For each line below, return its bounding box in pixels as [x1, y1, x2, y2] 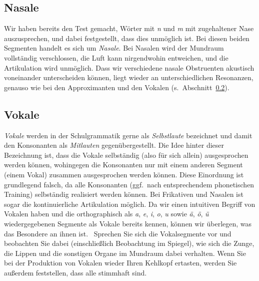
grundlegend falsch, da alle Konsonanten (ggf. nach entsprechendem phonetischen [4, 179, 254, 189]
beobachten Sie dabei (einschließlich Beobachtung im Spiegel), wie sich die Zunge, [4, 238, 254, 248]
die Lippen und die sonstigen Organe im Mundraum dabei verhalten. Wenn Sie [4, 247, 246, 258]
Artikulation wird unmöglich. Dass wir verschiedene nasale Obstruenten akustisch [4, 62, 254, 73]
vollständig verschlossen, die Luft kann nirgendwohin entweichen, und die [4, 52, 228, 63]
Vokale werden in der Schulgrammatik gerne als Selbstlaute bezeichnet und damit [4, 130, 252, 140]
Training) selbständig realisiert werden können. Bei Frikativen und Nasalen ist [4, 189, 243, 199]
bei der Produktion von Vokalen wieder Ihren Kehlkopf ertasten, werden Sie [4, 257, 237, 268]
